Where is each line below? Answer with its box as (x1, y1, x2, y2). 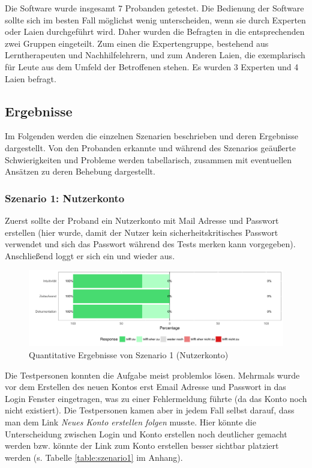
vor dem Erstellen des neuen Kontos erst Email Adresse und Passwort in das (5, 380, 286, 393)
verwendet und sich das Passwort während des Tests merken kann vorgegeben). (5, 238, 296, 250)
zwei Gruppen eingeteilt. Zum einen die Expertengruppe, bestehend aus (5, 37, 269, 49)
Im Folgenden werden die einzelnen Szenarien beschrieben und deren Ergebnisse (5, 130, 298, 142)
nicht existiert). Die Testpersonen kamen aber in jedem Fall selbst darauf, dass (5, 404, 295, 416)
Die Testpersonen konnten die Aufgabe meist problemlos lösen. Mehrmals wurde (5, 368, 300, 381)
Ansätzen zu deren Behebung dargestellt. (5, 165, 155, 178)
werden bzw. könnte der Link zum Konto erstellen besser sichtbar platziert (5, 439, 279, 452)
